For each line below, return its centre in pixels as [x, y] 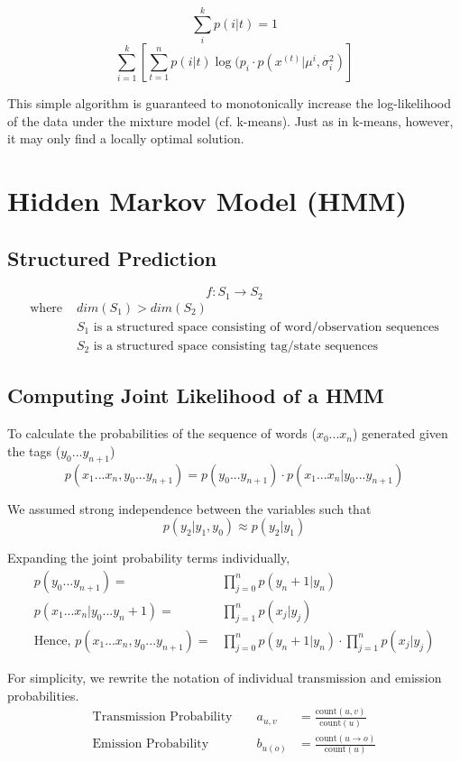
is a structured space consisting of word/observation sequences [266, 327]
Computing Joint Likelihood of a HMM [196, 395]
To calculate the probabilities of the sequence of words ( [162, 433]
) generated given [400, 433]
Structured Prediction [112, 257]
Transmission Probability [162, 717]
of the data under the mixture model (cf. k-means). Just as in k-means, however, [230, 120]
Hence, [52, 641]
